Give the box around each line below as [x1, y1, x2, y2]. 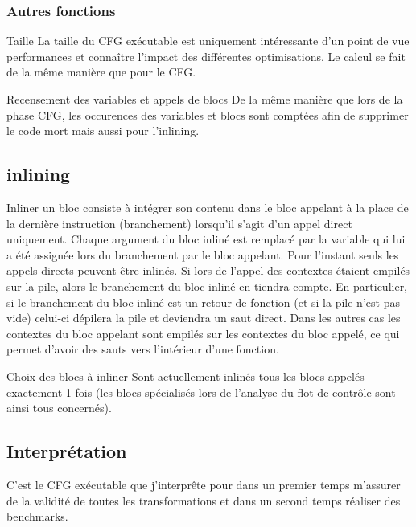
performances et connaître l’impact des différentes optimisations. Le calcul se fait [6, 47, 406, 64]
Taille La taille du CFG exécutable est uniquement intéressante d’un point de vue [6, 32, 410, 49]
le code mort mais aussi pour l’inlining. [6, 122, 200, 139]
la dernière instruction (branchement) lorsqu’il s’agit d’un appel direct [6, 214, 352, 231]
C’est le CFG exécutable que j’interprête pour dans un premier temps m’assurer [6, 476, 401, 492]
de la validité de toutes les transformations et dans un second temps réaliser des [6, 492, 401, 509]
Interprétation [6, 439, 127, 464]
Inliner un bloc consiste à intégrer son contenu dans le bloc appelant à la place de [6, 198, 409, 215]
